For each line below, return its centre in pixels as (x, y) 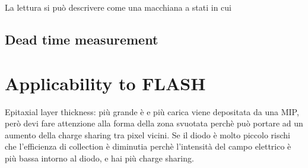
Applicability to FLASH (105, 83)
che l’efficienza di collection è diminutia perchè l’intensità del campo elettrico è (148, 146)
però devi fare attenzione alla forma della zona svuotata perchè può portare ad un (154, 123)
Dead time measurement (82, 39)
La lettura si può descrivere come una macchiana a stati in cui (118, 7)
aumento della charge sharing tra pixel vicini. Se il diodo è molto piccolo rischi (147, 134)
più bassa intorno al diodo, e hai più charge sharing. (99, 158)
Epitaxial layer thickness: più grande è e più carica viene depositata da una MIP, (152, 111)
